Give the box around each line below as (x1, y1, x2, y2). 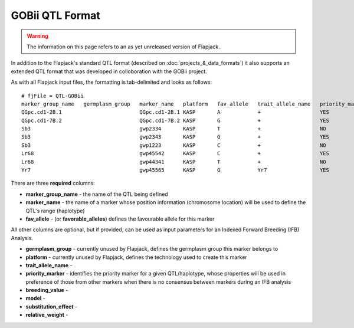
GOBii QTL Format (11, 9, 100, 22)
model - (25, 295, 45, 302)
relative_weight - (25, 311, 68, 319)
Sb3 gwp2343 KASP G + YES (21, 133, 330, 140)
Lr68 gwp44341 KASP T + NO (21, 158, 327, 165)
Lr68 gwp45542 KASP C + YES (21, 150, 330, 157)
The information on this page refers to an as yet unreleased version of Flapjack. (27, 43, 221, 50)
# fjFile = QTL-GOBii (21, 92, 84, 99)
